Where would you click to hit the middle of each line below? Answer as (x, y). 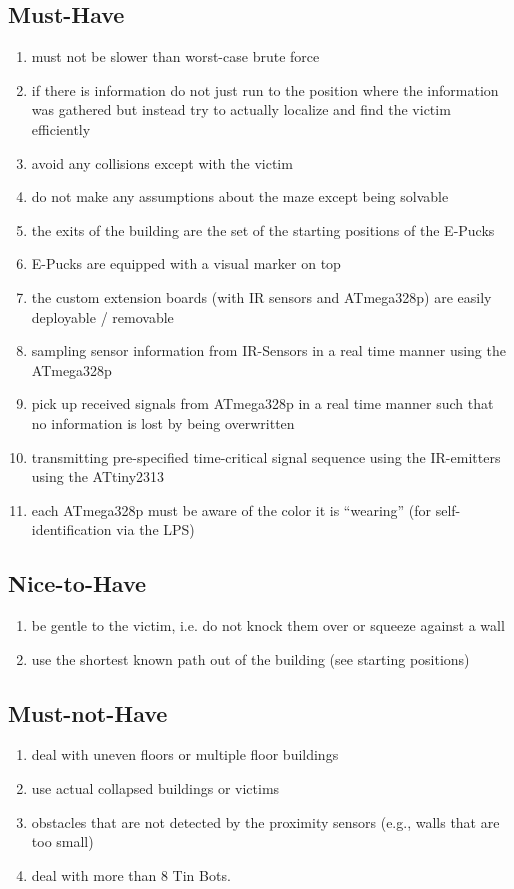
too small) (62, 841)
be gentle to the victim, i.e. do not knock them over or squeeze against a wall (268, 625)
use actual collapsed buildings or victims (155, 788)
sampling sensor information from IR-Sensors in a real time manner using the (268, 350)
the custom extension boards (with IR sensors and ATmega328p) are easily (261, 296)
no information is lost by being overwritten (163, 422)
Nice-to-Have (77, 583)
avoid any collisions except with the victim (162, 162)
